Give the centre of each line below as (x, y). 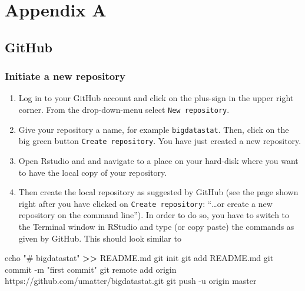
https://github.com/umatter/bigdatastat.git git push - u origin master (131, 281)
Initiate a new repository (65, 76)
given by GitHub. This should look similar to (100, 238)
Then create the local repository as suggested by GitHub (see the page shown (158, 192)
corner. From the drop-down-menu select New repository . (124, 109)
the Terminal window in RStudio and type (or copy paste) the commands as (156, 226)
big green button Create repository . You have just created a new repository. (160, 141)
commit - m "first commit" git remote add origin (91, 269)
